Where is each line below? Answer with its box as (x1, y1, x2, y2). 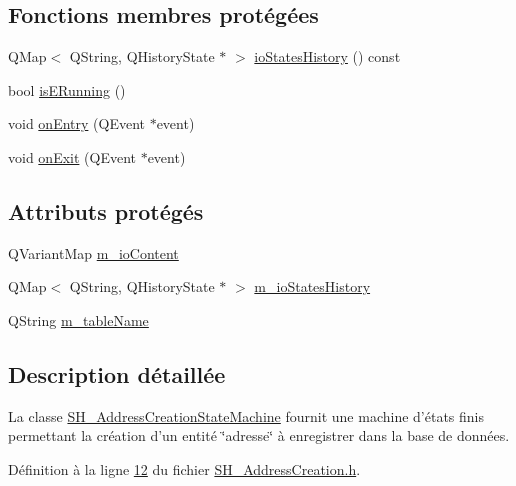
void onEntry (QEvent (8, 113, 145, 134)
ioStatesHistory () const (254, 46, 401, 67)
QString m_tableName (8, 309, 149, 330)
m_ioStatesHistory (254, 276, 371, 297)
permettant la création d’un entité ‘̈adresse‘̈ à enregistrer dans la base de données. (8, 425, 510, 446)
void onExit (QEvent (8, 146, 136, 167)
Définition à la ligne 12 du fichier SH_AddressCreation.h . (8, 458, 361, 479)
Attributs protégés (8, 195, 204, 226)
